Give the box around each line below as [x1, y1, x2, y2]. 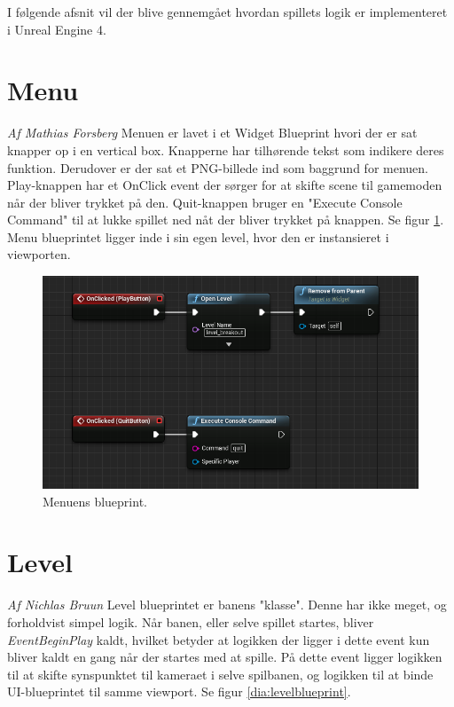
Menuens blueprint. [43, 491, 147, 510]
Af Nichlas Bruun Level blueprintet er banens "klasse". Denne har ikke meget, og [7, 595, 447, 614]
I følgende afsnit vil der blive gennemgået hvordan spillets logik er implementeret [7, 3, 448, 20]
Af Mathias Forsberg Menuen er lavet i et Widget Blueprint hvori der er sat [7, 123, 418, 142]
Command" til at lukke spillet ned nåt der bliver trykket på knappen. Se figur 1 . [7, 210, 444, 229]
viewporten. [7, 245, 71, 263]
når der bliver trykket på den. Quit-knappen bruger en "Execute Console [7, 192, 403, 211]
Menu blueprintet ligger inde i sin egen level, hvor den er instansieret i [7, 227, 389, 246]
